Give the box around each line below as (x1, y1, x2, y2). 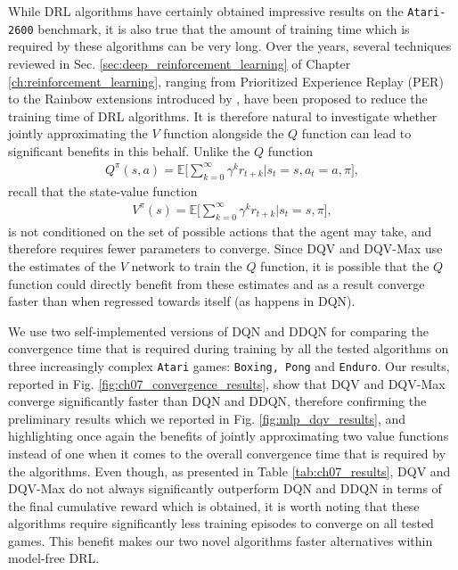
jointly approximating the (8, 124, 148, 143)
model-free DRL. (8, 549, 100, 567)
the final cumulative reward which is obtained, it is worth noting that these (8, 496, 420, 515)
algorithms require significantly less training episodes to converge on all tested (8, 514, 434, 533)
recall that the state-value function (8, 181, 198, 200)
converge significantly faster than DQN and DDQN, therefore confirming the (8, 392, 427, 410)
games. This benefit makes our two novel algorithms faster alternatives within (8, 531, 433, 549)
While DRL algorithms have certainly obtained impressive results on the (8, 2, 404, 20)
